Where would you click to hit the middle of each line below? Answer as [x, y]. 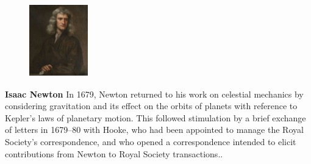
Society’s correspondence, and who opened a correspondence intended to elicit [151, 141]
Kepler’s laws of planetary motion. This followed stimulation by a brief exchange [155, 117]
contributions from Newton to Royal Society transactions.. [114, 153]
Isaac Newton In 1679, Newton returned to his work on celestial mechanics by [154, 94]
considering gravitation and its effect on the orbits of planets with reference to [151, 106]
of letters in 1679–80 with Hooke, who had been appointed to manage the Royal [154, 130]
